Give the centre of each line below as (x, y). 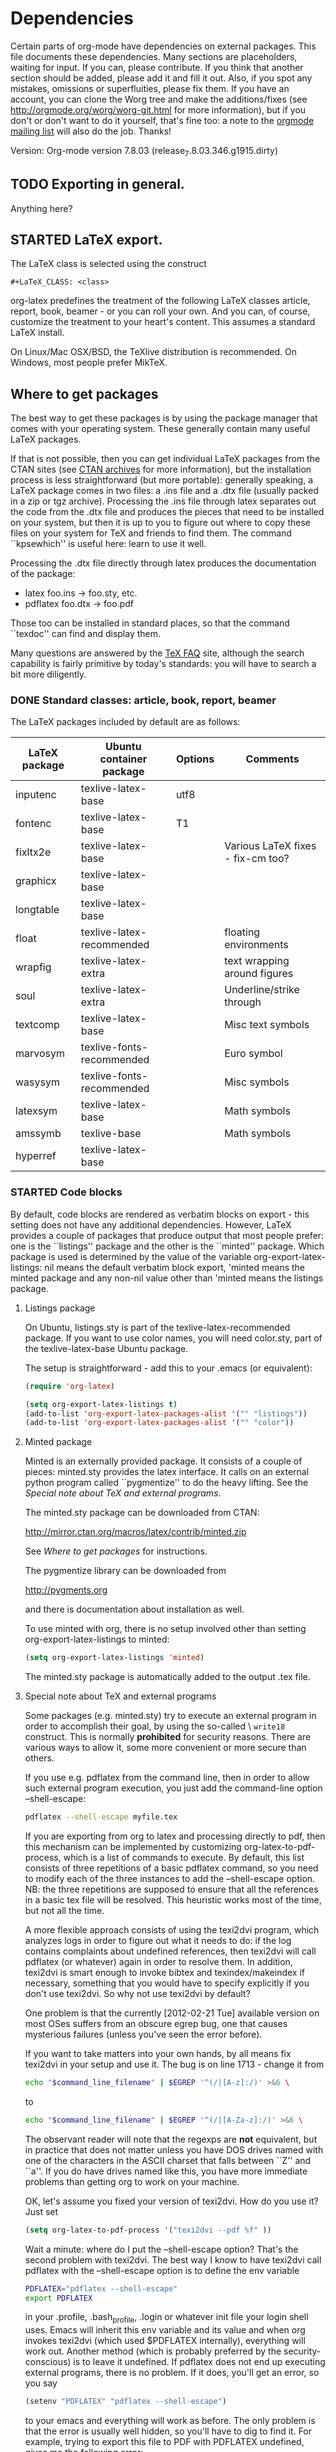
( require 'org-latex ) (70, 1386)
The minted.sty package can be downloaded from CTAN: (142, 1513)
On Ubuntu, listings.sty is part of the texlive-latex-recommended (157, 1327)
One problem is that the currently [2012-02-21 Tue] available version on (172, 2013)
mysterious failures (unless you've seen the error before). (143, 2034)
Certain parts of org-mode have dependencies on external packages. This (163, 46)
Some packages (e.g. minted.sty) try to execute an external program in (170, 1716)
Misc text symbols (267, 1025)
